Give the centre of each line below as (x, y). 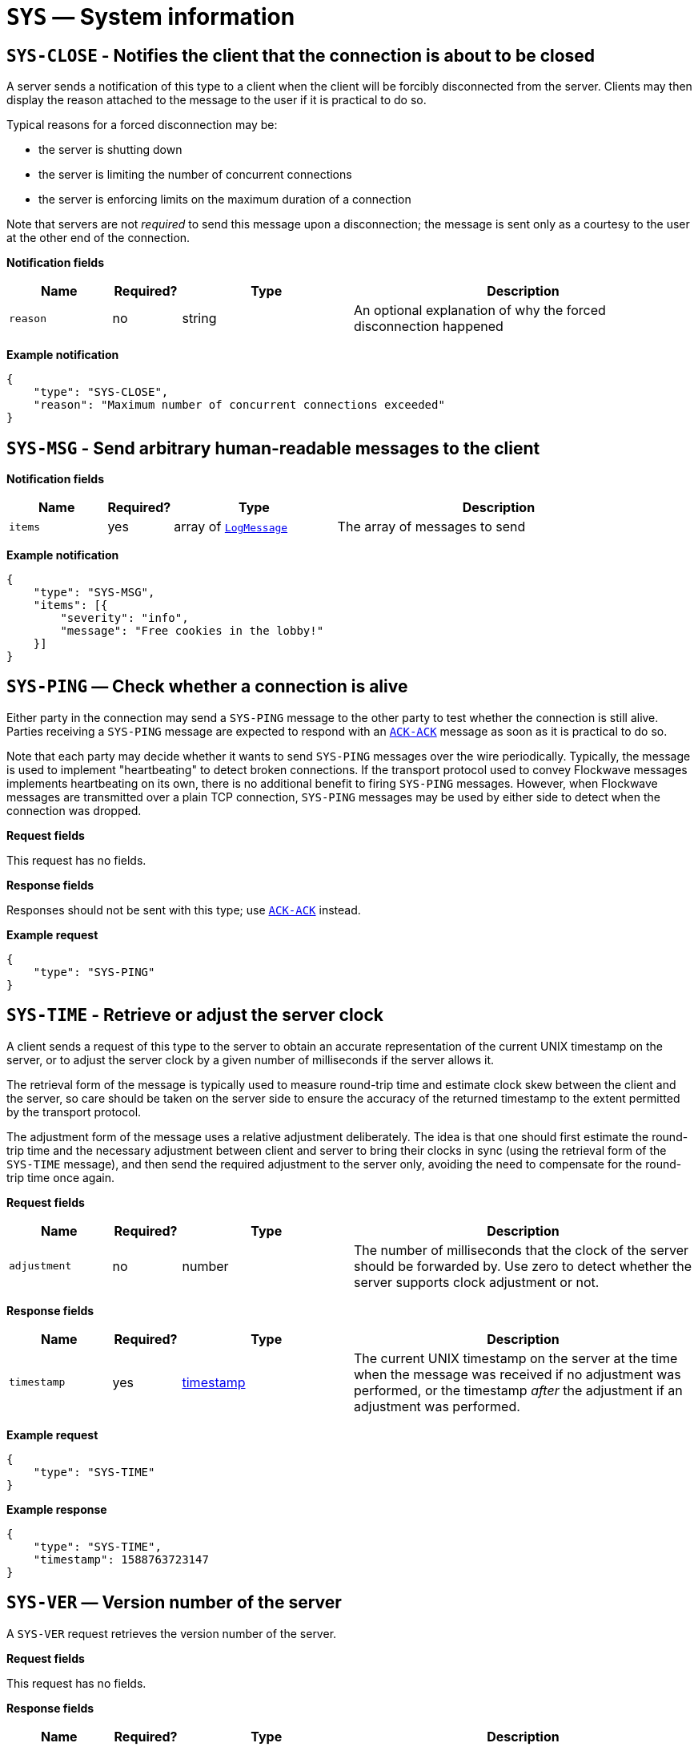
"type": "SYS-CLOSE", (101, 392)
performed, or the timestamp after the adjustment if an (518, 1390)
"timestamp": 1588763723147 (121, 1559)
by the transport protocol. (74, 1112)
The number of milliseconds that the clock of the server (521, 1250)
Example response (57, 1509)
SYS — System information (151, 17)
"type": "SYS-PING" (94, 972)
